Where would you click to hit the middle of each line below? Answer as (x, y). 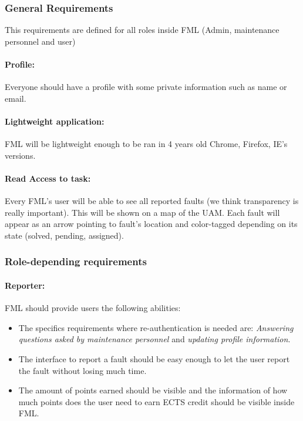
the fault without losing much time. (83, 370)
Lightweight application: (55, 121)
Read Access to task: (48, 178)
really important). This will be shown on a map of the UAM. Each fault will (142, 212)
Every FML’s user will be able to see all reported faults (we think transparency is (152, 201)
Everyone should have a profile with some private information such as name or (146, 87)
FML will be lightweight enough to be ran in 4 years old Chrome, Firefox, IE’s (146, 144)
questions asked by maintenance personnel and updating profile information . (154, 339)
